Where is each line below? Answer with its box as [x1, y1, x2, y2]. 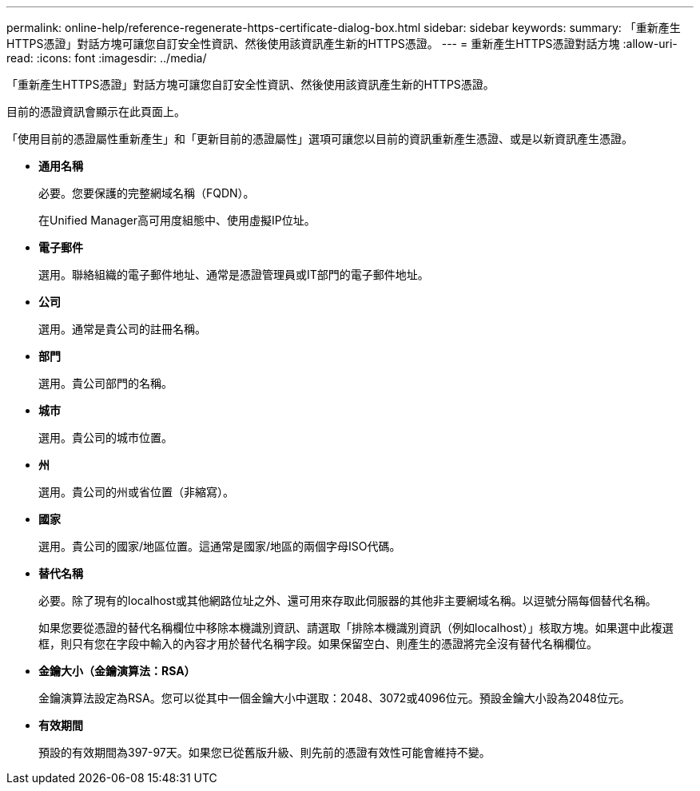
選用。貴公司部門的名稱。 [38, 376, 173, 390]
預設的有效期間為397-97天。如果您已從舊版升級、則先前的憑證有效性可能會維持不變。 [38, 745, 491, 759]
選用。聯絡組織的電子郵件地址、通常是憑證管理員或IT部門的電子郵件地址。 [38, 268, 429, 281]
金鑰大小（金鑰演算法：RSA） [38, 664, 196, 678]
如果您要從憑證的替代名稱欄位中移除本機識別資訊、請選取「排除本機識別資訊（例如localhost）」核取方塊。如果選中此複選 [38, 621, 674, 634]
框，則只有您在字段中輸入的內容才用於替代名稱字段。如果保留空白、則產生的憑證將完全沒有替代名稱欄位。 [38, 637, 598, 650]
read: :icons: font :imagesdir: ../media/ [6, 51, 207, 65]
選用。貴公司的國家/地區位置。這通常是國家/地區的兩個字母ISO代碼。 [38, 539, 401, 553]
